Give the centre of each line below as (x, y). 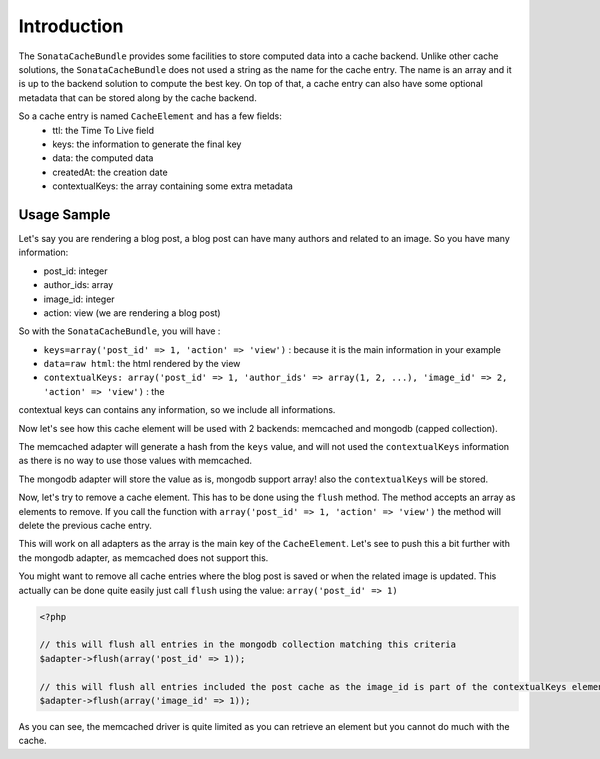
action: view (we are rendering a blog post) (132, 312)
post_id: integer (76, 271)
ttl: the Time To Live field (103, 130)
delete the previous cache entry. (85, 525)
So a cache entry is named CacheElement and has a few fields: (150, 116)
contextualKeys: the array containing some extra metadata (173, 186)
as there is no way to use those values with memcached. (135, 461)
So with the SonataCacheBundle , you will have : (119, 331)
